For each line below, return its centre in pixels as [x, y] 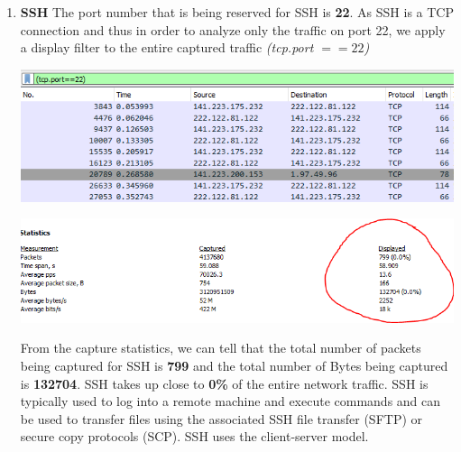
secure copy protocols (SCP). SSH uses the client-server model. [194, 436]
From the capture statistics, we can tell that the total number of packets [221, 348]
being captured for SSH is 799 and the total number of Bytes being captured [234, 366]
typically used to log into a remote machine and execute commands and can [230, 401]
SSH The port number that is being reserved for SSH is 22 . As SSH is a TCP [237, 12]
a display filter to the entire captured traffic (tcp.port [167, 47]
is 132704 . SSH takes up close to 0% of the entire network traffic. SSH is [224, 383]
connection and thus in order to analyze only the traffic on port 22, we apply [233, 29]
